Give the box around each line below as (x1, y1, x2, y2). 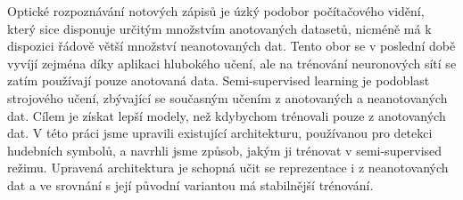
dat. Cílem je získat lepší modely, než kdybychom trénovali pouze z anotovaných (7, 106, 446, 124)
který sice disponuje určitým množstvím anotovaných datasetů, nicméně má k (7, 19, 432, 37)
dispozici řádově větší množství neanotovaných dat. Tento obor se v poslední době (7, 36, 456, 55)
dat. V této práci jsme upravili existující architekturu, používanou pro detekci (7, 124, 433, 142)
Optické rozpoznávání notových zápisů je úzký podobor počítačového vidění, (7, 2, 425, 20)
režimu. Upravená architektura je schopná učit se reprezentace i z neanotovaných (7, 158, 449, 177)
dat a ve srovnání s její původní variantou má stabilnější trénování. (7, 175, 374, 194)
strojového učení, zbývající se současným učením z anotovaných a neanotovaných (7, 88, 448, 107)
